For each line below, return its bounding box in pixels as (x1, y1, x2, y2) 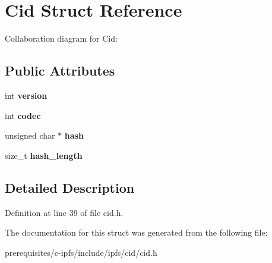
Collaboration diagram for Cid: (5, 32, 118, 45)
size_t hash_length (5, 149, 83, 161)
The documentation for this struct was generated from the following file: (5, 226, 268, 239)
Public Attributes (5, 61, 115, 80)
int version (5, 89, 48, 101)
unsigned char (5, 129, 55, 142)
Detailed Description (5, 178, 135, 196)
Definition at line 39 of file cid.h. (5, 206, 124, 218)
